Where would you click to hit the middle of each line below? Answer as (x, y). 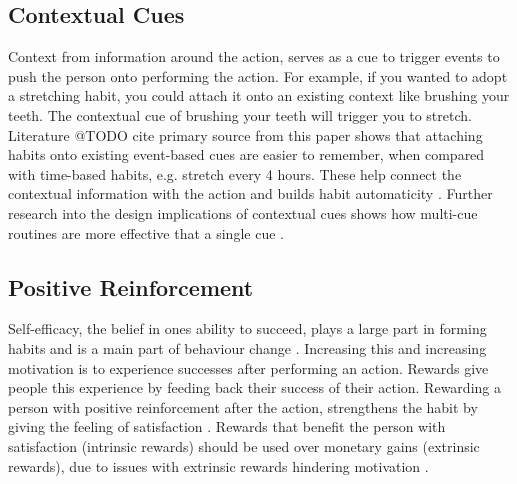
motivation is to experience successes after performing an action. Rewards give (248, 367)
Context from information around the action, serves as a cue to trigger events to (254, 56)
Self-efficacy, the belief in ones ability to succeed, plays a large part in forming (247, 328)
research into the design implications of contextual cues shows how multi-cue (243, 212)
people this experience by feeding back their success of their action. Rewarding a (254, 387)
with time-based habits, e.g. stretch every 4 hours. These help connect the (235, 173)
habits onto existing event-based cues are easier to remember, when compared (246, 154)
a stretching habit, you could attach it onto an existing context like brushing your (259, 95)
